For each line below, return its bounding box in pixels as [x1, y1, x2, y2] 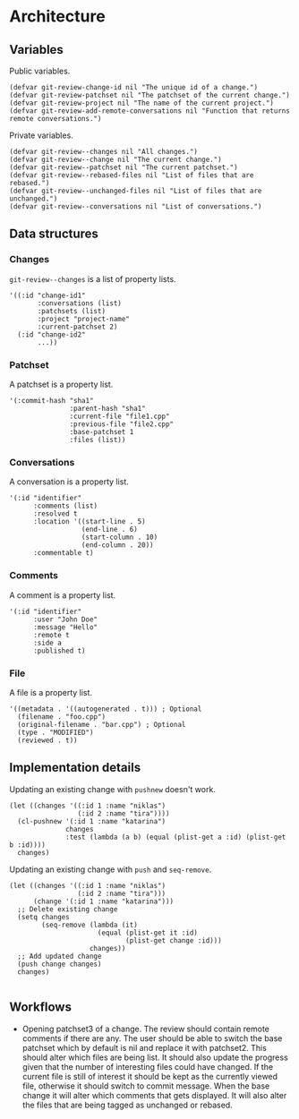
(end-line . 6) [81, 525, 139, 534]
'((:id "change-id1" [9, 291, 87, 300]
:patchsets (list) [37, 306, 106, 315]
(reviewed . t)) [17, 736, 78, 745]
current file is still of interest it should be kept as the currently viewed [21, 1071, 278, 1081]
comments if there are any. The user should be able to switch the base [21, 1032, 283, 1044]
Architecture [9, 6, 106, 27]
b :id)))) [9, 840, 47, 850]
